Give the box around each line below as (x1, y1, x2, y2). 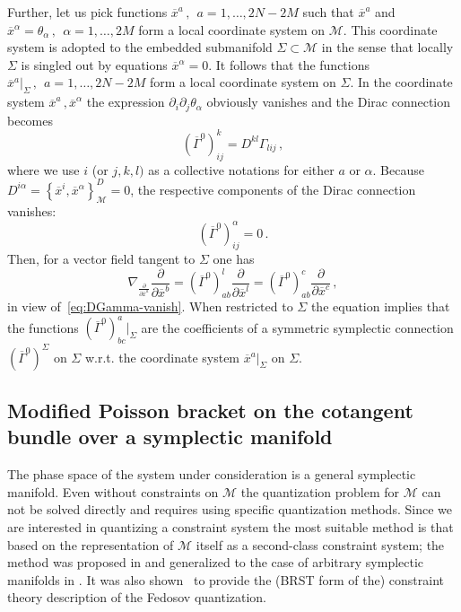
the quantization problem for (240, 482, 400, 501)
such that (302, 3, 354, 21)
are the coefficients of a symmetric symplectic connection (141, 318, 454, 337)
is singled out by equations (21, 55, 168, 74)
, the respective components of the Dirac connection (130, 179, 416, 198)
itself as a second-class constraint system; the (196, 535, 445, 554)
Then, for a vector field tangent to (7, 249, 196, 268)
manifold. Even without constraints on (7, 482, 219, 501)
